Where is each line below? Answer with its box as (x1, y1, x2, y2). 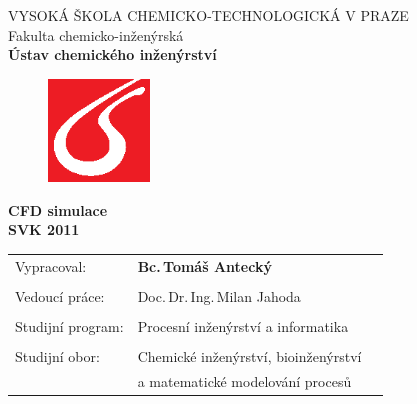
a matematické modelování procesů (137, 370, 352, 391)
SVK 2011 (8, 219, 80, 240)
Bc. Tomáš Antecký (137, 255, 272, 276)
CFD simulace (8, 199, 108, 220)
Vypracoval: (15, 255, 87, 276)
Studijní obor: (15, 346, 100, 367)
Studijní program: (15, 316, 124, 337)
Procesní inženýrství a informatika (137, 316, 349, 337)
